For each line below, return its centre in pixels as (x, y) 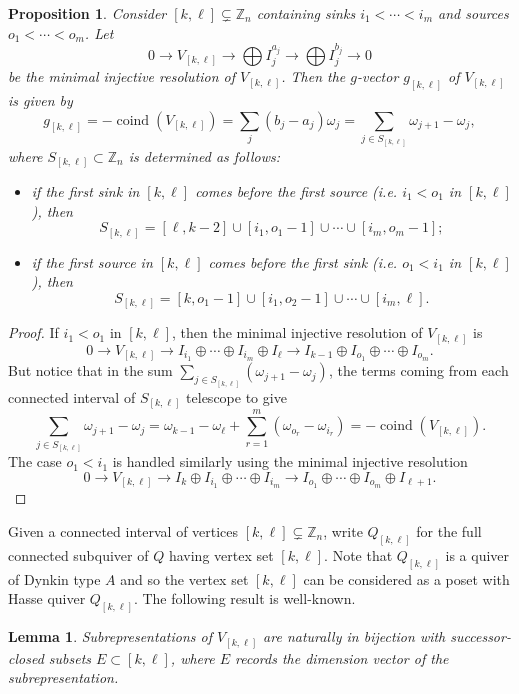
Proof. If (33, 332)
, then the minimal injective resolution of (297, 332)
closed (26, 657)
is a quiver (477, 554)
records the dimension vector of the (342, 657)
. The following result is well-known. (244, 598)
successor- (480, 636)
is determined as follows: (204, 155)
